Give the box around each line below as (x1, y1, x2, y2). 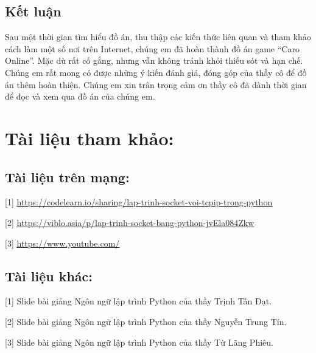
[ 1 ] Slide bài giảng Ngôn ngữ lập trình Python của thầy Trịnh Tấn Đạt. (5, 295, 272, 307)
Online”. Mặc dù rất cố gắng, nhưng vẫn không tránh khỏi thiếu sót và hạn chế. (5, 54, 303, 67)
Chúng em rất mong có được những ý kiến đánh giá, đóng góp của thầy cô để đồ (5, 66, 307, 78)
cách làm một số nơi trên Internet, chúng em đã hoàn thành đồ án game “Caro (5, 42, 300, 55)
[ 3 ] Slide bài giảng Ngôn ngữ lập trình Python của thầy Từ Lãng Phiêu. (5, 335, 273, 348)
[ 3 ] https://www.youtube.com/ (5, 236, 120, 249)
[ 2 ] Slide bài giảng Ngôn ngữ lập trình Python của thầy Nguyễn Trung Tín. (5, 315, 287, 327)
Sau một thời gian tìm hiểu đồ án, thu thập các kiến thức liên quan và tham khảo (5, 30, 311, 43)
